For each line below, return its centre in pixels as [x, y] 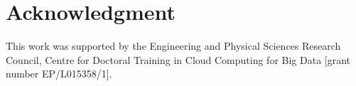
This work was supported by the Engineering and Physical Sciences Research [173, 46]
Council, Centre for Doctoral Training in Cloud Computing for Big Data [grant [178, 59]
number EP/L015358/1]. [59, 74]
